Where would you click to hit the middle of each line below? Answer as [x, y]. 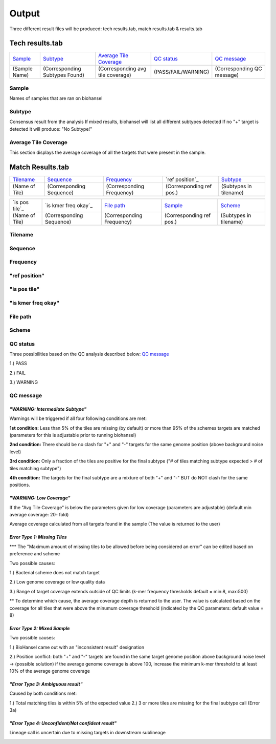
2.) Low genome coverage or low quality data [57, 582]
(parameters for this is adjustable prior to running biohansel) [73, 435]
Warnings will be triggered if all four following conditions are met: [78, 418]
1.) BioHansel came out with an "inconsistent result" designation [77, 647]
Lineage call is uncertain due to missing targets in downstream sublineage [88, 733]
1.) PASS [18, 364]
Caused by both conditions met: [43, 693]
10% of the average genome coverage [50, 671]
